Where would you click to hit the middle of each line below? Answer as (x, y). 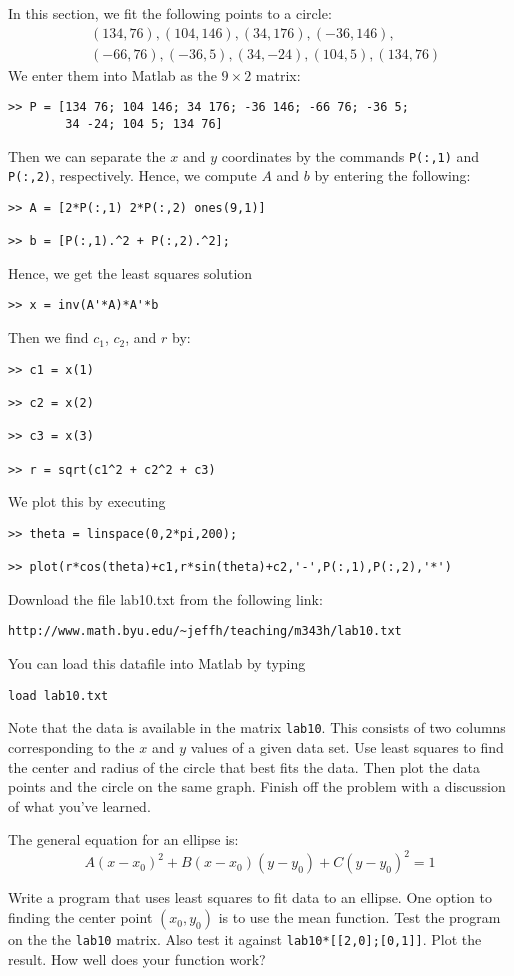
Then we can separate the (87, 155)
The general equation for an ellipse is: (123, 839)
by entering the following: (392, 175)
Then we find (48, 337)
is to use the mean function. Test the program (359, 917)
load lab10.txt (58, 695)
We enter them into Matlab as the (112, 74)
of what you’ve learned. (79, 805)
